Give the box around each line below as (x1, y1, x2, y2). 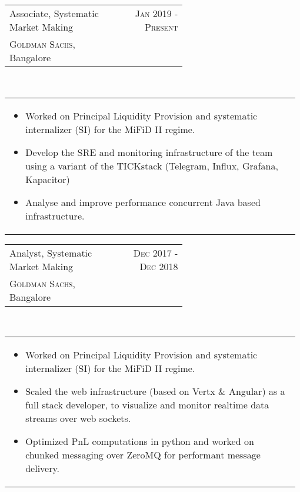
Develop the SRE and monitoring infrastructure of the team (25, 145, 273, 159)
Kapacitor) (25, 172, 70, 186)
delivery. (25, 461, 60, 476)
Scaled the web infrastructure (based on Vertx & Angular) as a (25, 384, 285, 398)
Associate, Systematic (9, 6, 99, 20)
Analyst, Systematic (9, 245, 92, 260)
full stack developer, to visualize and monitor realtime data (25, 398, 269, 412)
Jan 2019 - (135, 6, 178, 20)
